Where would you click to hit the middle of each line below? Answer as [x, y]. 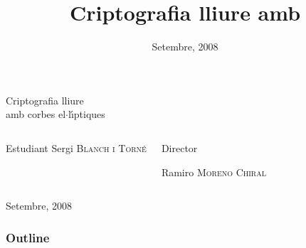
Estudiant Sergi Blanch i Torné [76, 147]
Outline [28, 237]
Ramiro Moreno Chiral [213, 172]
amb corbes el [36, 114]
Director [179, 147]
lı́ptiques [87, 114]
